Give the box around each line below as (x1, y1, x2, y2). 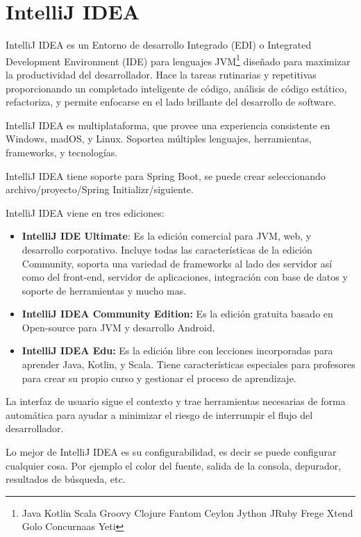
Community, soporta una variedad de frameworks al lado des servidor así (22, 256, 333, 270)
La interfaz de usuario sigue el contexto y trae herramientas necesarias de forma (6, 394, 346, 408)
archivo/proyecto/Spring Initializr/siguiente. (6, 182, 194, 197)
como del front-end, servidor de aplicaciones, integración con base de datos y (22, 270, 348, 284)
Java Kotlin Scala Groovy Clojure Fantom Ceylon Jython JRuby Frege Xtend (22, 505, 353, 520)
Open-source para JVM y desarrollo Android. (22, 320, 215, 334)
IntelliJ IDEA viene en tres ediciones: (6, 205, 165, 220)
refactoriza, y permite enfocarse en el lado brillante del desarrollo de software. (6, 94, 337, 109)
